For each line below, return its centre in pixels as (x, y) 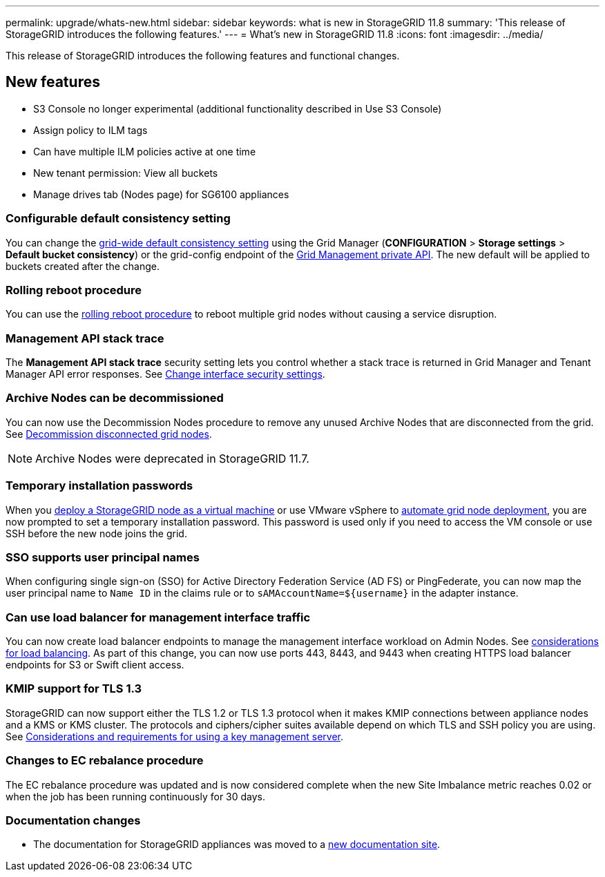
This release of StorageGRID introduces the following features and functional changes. (203, 56)
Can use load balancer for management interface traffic (158, 617)
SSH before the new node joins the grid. (96, 533)
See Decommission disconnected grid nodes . (109, 434)
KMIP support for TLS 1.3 (74, 689)
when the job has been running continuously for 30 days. (136, 796)
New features (53, 82)
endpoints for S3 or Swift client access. (95, 665)
